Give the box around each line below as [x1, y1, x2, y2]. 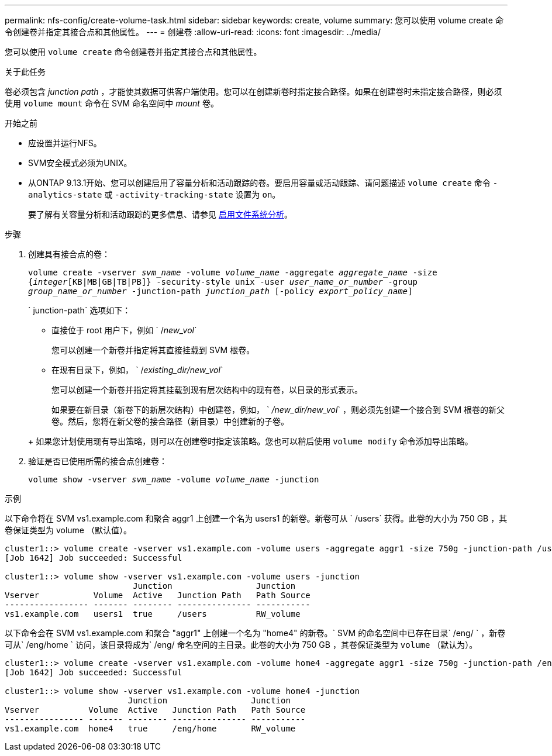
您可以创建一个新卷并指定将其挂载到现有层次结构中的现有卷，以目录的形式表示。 [51, 385, 363, 395]
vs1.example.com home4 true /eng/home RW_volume [5, 724, 296, 733]
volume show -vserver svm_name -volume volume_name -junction [28, 475, 319, 484]
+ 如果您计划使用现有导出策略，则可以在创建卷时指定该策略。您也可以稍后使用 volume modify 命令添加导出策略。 [28, 436, 473, 446]
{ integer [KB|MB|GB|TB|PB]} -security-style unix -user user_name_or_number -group [28, 277, 418, 286]
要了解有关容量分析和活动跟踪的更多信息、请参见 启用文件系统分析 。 [28, 209, 292, 219]
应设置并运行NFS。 [28, 138, 102, 148]
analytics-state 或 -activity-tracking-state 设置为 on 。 [28, 189, 281, 199]
